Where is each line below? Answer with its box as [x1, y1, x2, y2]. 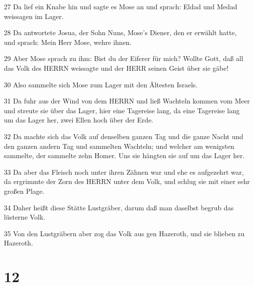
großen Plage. [4, 185, 44, 196]
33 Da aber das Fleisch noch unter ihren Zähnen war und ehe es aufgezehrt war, [4, 166, 244, 177]
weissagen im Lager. [4, 11, 64, 21]
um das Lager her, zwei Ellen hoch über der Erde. [4, 115, 153, 125]
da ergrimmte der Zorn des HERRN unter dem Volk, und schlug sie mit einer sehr [4, 176, 250, 186]
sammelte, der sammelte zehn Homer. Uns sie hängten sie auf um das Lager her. [4, 150, 245, 161]
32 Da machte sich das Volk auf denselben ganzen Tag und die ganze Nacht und [4, 131, 244, 141]
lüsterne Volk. [4, 212, 45, 222]
